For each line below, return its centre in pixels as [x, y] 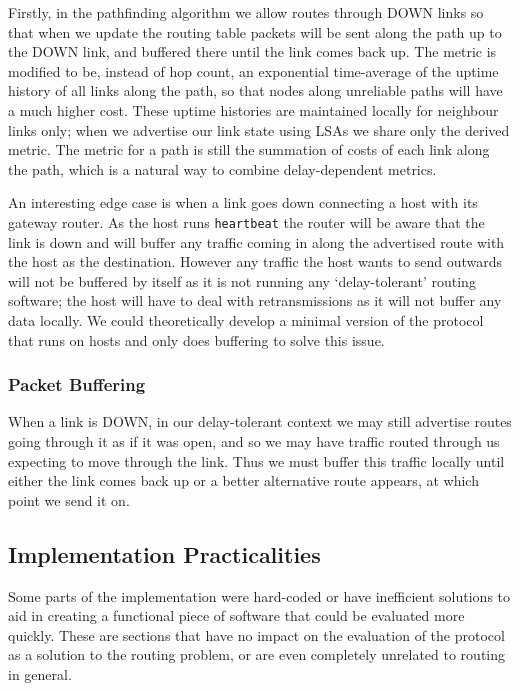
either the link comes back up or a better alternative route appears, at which [243, 480]
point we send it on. [69, 499]
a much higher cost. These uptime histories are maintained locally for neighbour [253, 109]
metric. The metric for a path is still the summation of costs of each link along [249, 149]
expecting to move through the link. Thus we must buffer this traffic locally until [256, 460]
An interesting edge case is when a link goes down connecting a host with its [243, 202]
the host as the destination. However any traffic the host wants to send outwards [255, 261]
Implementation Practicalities [164, 553]
